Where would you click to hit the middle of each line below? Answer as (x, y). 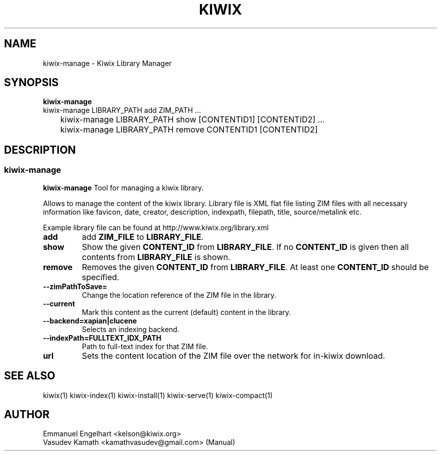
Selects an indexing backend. (131, 329)
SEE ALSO (30, 376)
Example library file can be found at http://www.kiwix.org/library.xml (156, 227)
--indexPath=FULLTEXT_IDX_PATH (102, 338)
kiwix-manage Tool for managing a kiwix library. (123, 187)
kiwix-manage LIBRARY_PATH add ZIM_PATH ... (122, 110)
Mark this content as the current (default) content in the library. (186, 312)
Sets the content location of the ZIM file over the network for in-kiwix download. (233, 355)
